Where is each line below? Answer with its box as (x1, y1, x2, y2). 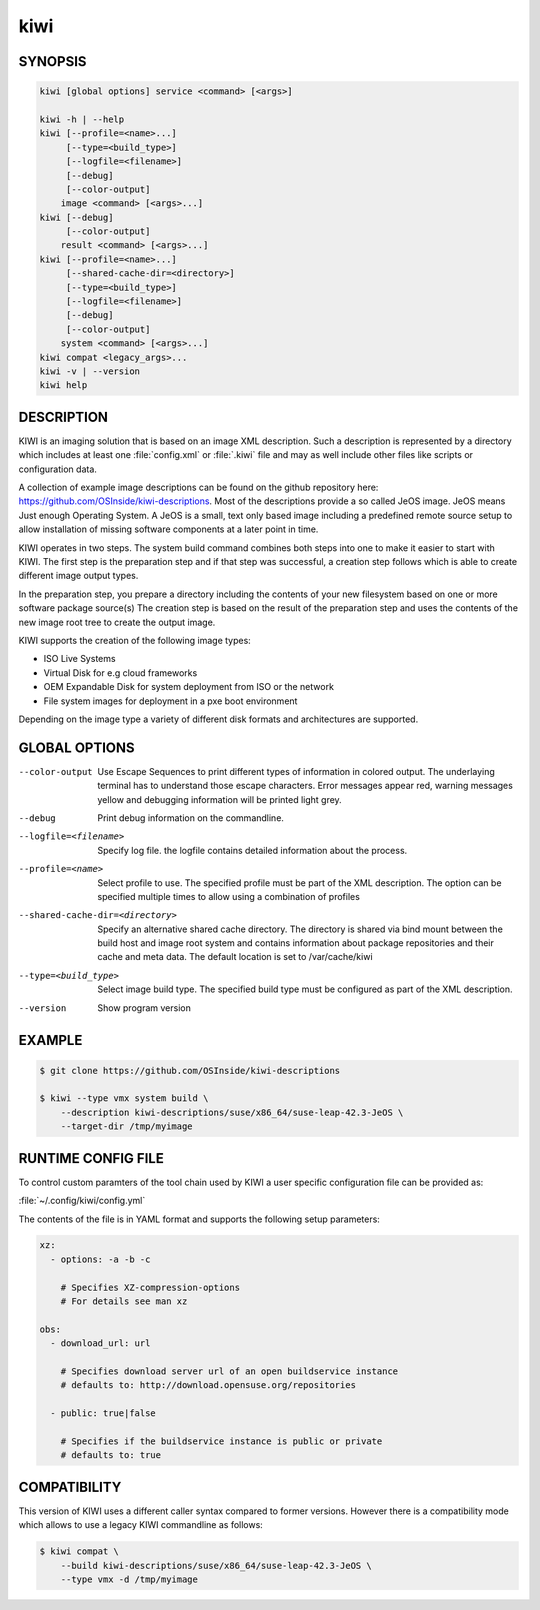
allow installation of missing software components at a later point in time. (18, 523, 319, 535)
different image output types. (18, 570, 139, 582)
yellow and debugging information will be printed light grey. (97, 793, 342, 805)
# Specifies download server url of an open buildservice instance (60, 1366, 399, 1377)
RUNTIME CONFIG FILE (18, 1150, 164, 1167)
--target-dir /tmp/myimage (60, 1121, 194, 1132)
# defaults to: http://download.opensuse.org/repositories (60, 1380, 357, 1391)
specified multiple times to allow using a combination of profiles (97, 890, 360, 902)
